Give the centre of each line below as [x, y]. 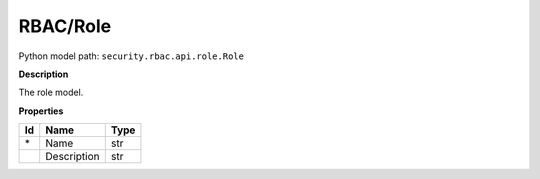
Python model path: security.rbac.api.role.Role [131, 56]
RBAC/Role [65, 26]
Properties [41, 111]
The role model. [51, 92]
